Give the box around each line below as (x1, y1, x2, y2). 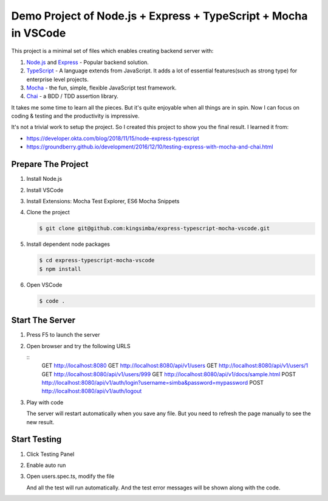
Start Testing (11, 434, 62, 444)
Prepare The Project (11, 159, 89, 170)
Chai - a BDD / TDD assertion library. (26, 93, 118, 100)
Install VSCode (26, 186, 64, 194)
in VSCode (11, 26, 66, 40)
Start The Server (11, 315, 76, 326)
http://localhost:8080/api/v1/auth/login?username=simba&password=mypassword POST (41, 379, 264, 387)
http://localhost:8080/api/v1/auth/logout (41, 387, 142, 395)
